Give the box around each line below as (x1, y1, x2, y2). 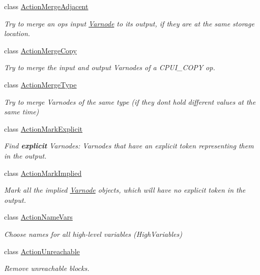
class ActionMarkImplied (4, 167, 82, 178)
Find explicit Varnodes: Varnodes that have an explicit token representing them (4, 140, 254, 151)
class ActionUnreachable (4, 246, 80, 256)
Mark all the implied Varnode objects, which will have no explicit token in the (4, 185, 246, 195)
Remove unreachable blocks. (4, 263, 90, 273)
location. (4, 28, 31, 39)
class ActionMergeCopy (4, 45, 77, 55)
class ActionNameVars (4, 211, 73, 222)
